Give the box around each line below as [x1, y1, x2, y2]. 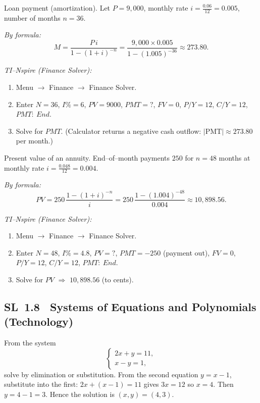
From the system [4, 337, 56, 348]
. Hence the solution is [45, 388, 115, 399]
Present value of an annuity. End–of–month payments [4, 152, 170, 163]
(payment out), [163, 247, 210, 258]
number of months [4, 12, 61, 23]
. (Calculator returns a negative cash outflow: [61, 125, 201, 136]
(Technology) [4, 314, 74, 329]
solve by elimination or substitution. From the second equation [4, 369, 198, 379]
